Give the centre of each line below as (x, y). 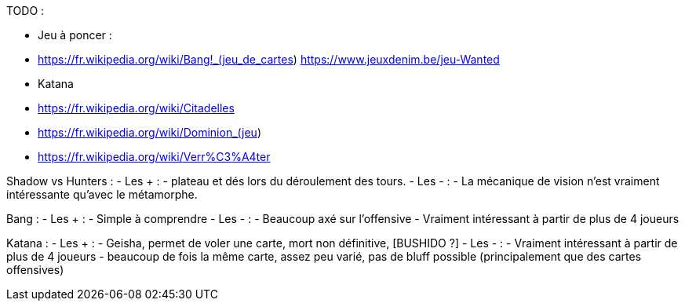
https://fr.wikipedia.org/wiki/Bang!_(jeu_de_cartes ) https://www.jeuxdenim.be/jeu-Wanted (269, 59)
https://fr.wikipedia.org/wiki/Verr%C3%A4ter (154, 157)
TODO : (26, 11)
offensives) (35, 270)
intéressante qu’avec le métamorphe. (102, 194)
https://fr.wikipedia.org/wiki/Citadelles (136, 108)
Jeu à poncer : (75, 35)
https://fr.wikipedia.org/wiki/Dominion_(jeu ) (149, 132)
